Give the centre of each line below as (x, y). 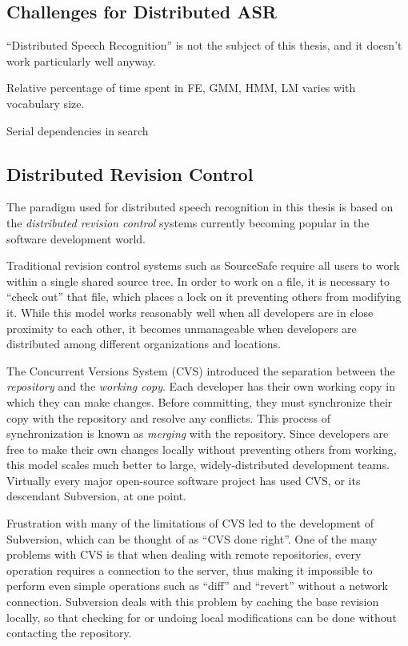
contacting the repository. (69, 633)
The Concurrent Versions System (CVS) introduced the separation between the (201, 370)
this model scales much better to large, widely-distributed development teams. (198, 465)
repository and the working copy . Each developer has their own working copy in (201, 386)
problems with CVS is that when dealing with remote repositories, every (184, 554)
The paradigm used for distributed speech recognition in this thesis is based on (200, 207)
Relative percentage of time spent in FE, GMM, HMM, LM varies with (181, 88)
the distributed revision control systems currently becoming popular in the (188, 222)
